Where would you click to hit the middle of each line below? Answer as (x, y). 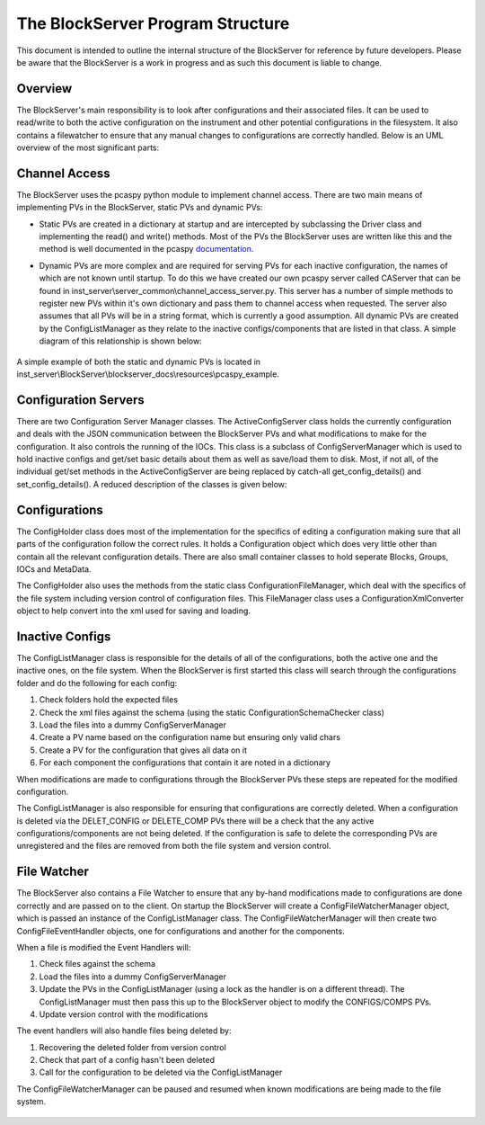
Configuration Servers (80, 400)
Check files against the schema (97, 964)
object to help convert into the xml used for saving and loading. (134, 611)
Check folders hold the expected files (109, 700)
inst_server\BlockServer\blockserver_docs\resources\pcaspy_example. (148, 374)
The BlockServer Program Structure (153, 23)
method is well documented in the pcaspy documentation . (146, 249)
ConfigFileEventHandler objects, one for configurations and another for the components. (181, 931)
